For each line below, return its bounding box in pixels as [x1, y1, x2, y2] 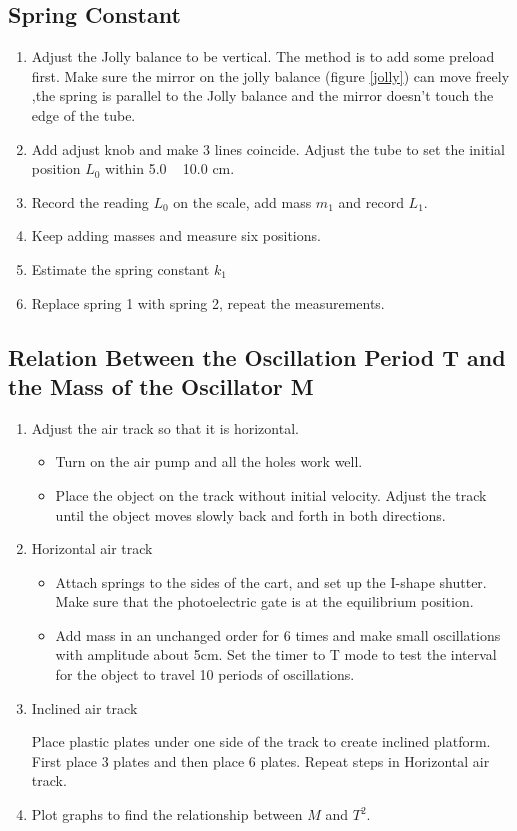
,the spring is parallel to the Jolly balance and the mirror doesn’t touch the [31, 85, 494, 106]
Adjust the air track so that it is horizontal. [31, 417, 299, 438]
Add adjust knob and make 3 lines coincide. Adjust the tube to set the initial [31, 138, 506, 159]
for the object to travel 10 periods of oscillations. [55, 664, 355, 685]
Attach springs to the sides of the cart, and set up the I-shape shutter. [55, 571, 487, 592]
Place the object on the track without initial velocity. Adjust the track [55, 484, 487, 505]
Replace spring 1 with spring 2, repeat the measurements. [31, 292, 385, 313]
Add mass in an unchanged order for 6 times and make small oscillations [55, 624, 501, 645]
